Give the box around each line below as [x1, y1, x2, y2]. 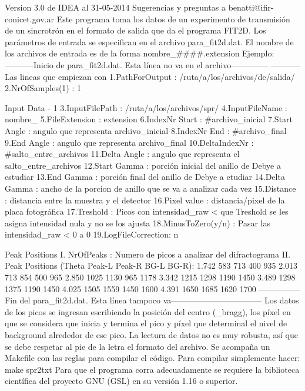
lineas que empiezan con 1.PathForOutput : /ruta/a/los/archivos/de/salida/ [19, 70, 295, 82]
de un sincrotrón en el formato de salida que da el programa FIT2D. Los [5, 24, 266, 36]
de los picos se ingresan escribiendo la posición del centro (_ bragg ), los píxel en [5, 305, 291, 318]
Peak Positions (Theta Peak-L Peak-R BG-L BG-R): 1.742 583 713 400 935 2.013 [5, 259, 298, 272]
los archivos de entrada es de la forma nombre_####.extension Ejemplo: [5, 47, 274, 59]
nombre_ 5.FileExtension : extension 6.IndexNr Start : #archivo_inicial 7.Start [5, 113, 293, 125]
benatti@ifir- [228, 1, 274, 13]
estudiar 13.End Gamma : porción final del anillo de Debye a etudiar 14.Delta [5, 171, 285, 183]
